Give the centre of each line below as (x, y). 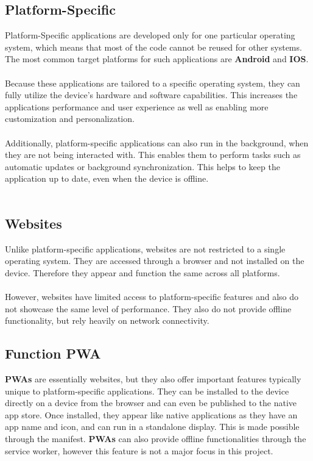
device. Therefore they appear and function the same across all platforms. (142, 272)
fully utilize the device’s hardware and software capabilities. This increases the (151, 95)
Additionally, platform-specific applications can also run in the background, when (157, 142)
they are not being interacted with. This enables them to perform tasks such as (153, 155)
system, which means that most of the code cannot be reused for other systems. (153, 47)
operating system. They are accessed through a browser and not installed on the (155, 261)
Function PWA (53, 353)
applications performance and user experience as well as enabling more (137, 106)
